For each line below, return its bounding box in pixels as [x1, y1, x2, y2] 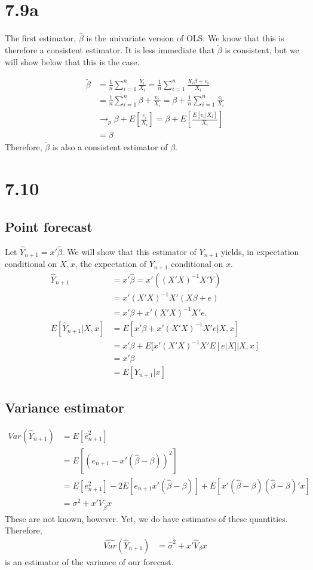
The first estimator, [5, 32, 76, 44]
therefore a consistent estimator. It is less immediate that [5, 44, 214, 56]
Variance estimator [5, 398, 124, 416]
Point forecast [5, 217, 93, 235]
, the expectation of [75, 257, 147, 270]
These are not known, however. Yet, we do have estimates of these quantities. [5, 512, 288, 524]
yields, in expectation [220, 245, 299, 257]
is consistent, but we [225, 44, 299, 56]
